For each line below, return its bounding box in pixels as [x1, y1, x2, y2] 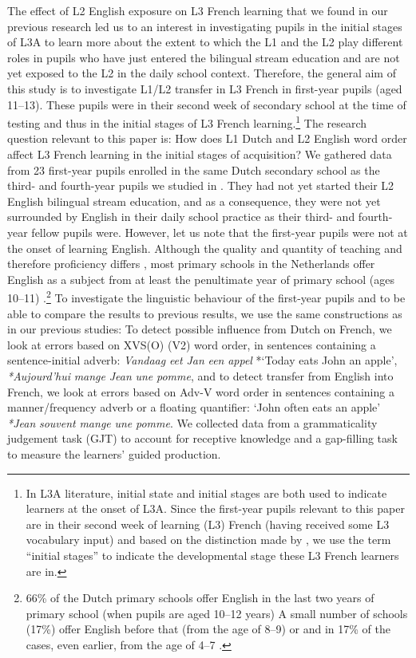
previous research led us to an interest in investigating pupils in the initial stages [7, 18, 402, 34]
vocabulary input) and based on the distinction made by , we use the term [26, 531, 391, 548]
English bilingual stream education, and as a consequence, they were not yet [7, 192, 381, 209]
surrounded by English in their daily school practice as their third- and [7, 208, 355, 225]
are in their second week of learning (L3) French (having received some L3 [26, 515, 390, 532]
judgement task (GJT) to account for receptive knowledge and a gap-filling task [7, 430, 398, 447]
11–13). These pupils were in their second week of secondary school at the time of [7, 96, 406, 112]
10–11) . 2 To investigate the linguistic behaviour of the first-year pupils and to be [7, 287, 406, 305]
